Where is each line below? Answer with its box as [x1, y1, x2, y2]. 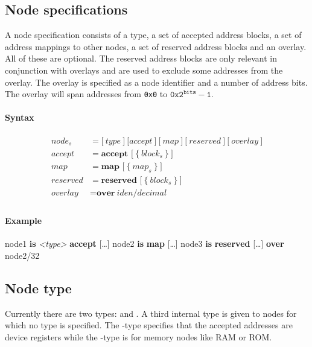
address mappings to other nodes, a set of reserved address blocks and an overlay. [5, 40, 307, 53]
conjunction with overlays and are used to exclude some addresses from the [5, 63, 283, 76]
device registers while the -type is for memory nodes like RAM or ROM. [5, 330, 272, 343]
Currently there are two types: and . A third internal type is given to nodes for [5, 307, 297, 319]
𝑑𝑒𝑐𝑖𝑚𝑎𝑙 [137, 188, 167, 197]
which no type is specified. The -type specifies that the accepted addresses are [5, 319, 293, 331]
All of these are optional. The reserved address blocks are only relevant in [5, 52, 277, 65]
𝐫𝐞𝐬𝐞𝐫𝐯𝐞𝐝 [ [101, 176, 142, 185]
